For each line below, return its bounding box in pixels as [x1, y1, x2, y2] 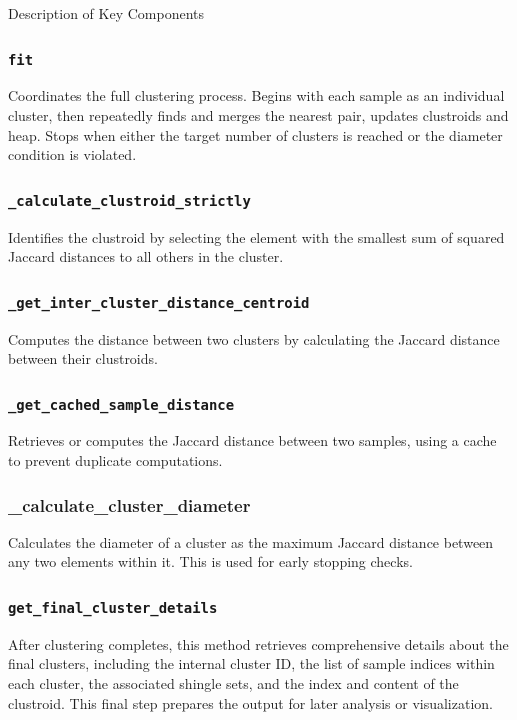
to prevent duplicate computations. [8, 450, 223, 471]
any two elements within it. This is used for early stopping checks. [8, 551, 413, 572]
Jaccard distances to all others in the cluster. [8, 246, 284, 267]
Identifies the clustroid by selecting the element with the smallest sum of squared [8, 226, 505, 247]
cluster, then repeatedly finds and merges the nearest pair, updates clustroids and [8, 104, 509, 125]
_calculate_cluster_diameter [8, 492, 251, 517]
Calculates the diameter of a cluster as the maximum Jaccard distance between [8, 531, 494, 552]
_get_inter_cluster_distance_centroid [8, 294, 310, 311]
